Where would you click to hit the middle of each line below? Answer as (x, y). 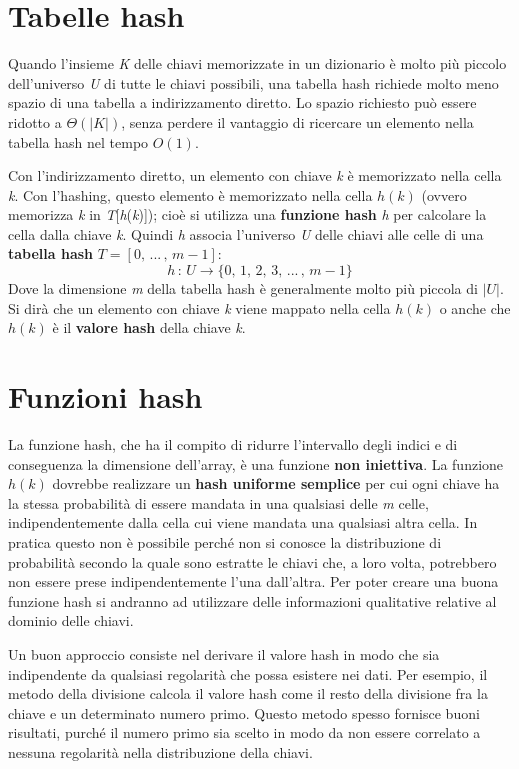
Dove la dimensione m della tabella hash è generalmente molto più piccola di (243, 288)
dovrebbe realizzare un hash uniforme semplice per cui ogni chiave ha (276, 483)
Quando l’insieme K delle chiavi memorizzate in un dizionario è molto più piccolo (257, 63)
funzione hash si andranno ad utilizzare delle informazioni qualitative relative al (252, 600)
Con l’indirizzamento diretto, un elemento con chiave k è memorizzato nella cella (255, 175)
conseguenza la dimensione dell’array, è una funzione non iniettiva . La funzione (256, 463)
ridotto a (35, 121)
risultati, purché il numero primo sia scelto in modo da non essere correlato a (244, 732)
